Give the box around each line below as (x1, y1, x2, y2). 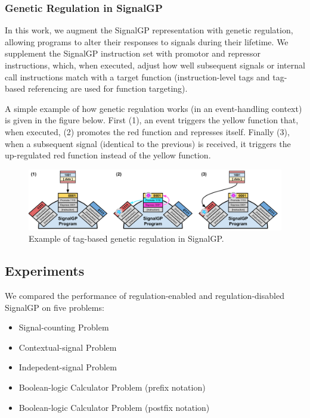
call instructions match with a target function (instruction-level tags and (5, 70, 270, 83)
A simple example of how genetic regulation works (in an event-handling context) (5, 102, 302, 114)
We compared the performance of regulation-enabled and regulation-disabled (5, 289, 284, 301)
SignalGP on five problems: (5, 301, 104, 313)
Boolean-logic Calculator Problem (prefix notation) (18, 380, 206, 393)
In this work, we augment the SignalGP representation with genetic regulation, (5, 24, 293, 36)
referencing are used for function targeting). (27, 82, 188, 95)
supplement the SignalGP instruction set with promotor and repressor (5, 47, 261, 60)
